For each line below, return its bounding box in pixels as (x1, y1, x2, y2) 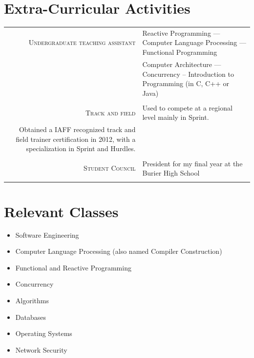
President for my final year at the (142, 158, 243, 168)
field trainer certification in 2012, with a (16, 134, 136, 144)
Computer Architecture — (142, 59, 221, 69)
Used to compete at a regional (142, 102, 233, 112)
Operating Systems (15, 328, 72, 338)
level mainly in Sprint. (142, 112, 209, 122)
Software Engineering (15, 229, 79, 240)
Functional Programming (142, 47, 217, 57)
